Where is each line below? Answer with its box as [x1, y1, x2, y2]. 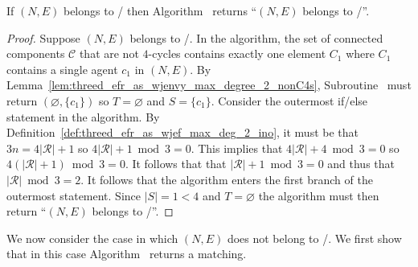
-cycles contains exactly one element [148, 45, 326, 62]
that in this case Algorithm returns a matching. [6, 245, 247, 262]
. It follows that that [125, 155, 227, 172]
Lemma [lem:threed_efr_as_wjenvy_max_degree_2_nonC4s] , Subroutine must [6, 76, 412, 93]
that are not [79, 45, 139, 62]
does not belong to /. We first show [227, 229, 402, 246]
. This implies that [191, 139, 283, 156]
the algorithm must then [258, 187, 379, 203]
